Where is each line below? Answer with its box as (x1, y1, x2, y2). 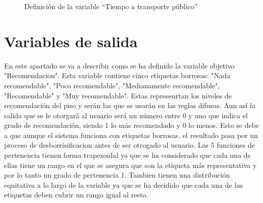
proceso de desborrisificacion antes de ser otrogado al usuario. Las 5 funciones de (4, 140, 255, 150)
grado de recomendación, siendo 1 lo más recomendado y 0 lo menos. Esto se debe (4, 120, 259, 130)
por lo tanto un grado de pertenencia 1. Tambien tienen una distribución (4, 170, 230, 180)
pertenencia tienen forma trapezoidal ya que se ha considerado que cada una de (4, 150, 251, 160)
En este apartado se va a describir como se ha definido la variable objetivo (4, 60, 235, 71)
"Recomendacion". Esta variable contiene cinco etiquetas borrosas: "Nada (4, 70, 231, 81)
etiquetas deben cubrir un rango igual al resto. (4, 189, 148, 200)
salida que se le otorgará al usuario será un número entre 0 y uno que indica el (4, 110, 248, 120)
